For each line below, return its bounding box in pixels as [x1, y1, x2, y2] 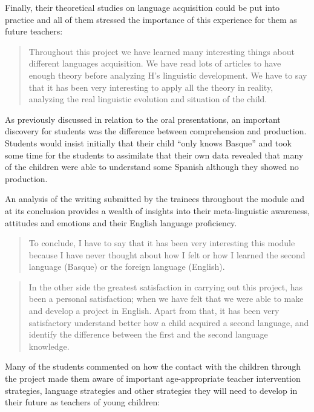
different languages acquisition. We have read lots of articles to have [28, 57, 281, 70]
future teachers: [5, 25, 63, 38]
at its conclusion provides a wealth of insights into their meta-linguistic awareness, [5, 204, 310, 217]
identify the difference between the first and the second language [28, 328, 268, 341]
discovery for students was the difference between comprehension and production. [5, 125, 307, 137]
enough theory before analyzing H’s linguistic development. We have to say [28, 68, 307, 81]
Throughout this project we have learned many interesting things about [28, 45, 295, 57]
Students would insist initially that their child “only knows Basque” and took [5, 136, 292, 149]
